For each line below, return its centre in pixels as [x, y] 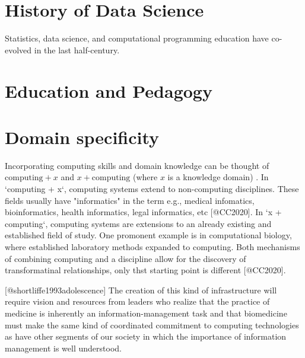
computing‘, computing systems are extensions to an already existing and [138, 223]
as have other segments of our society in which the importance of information [146, 336]
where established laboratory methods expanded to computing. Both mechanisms [152, 246]
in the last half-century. [77, 49]
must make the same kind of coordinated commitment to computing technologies [152, 325]
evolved [18, 49]
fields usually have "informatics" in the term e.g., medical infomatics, [130, 200]
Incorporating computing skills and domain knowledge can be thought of [137, 165]
